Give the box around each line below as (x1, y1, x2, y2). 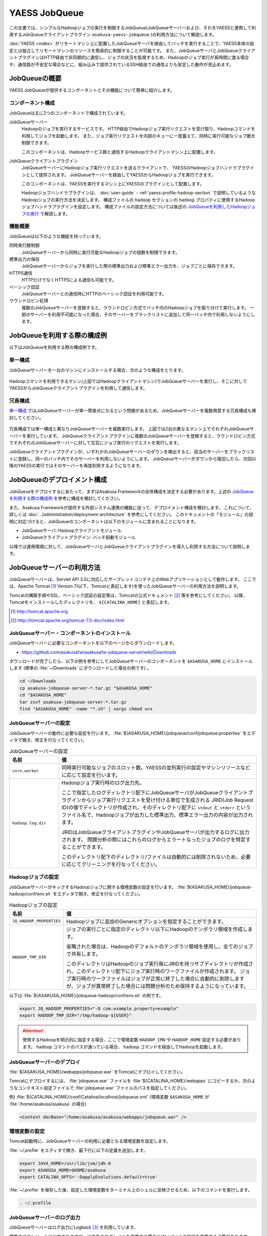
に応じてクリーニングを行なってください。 (61, 861, 161, 868)
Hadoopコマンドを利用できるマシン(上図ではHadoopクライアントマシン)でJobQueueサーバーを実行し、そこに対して (9, 378, 247, 384)
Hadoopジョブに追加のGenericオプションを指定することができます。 (66, 918, 227, 925)
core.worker (12, 768, 39, 774)
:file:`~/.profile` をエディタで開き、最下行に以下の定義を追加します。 (9, 1147, 148, 1153)
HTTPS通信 (9, 270, 33, 276)
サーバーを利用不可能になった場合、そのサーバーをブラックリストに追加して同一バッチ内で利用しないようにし (30, 311, 256, 317)
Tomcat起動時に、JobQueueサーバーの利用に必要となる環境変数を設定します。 (9, 1138, 171, 1144)
